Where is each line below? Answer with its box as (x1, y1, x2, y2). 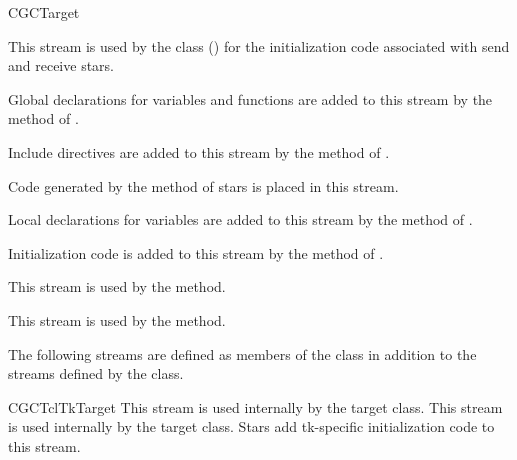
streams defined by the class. (8, 363, 184, 384)
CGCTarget (8, 2, 80, 22)
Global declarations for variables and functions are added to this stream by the (8, 88, 493, 109)
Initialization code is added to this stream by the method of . (8, 242, 384, 263)
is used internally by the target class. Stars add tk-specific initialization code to (8, 416, 495, 437)
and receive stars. (8, 55, 114, 76)
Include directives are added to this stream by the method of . (8, 141, 390, 162)
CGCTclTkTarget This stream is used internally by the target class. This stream (8, 396, 503, 417)
